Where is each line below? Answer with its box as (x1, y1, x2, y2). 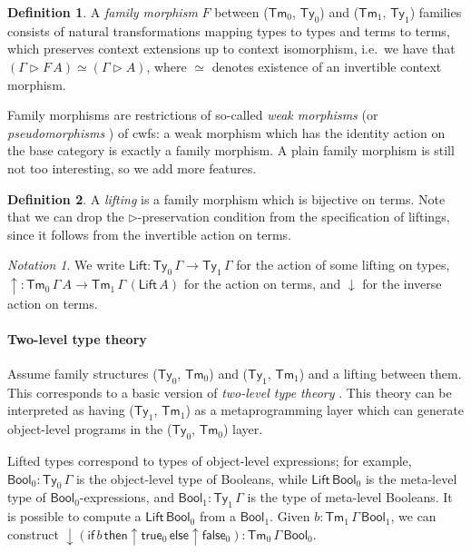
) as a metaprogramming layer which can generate (185, 400, 465, 420)
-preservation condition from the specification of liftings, (137, 207, 450, 226)
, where (146, 56, 187, 75)
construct (7, 524, 59, 543)
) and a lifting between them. (299, 364, 462, 383)
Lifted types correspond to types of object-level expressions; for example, (7, 451, 412, 469)
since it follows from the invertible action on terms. (7, 224, 291, 243)
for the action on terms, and (183, 274, 341, 293)
